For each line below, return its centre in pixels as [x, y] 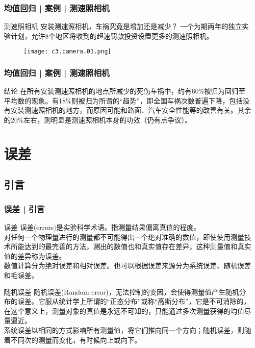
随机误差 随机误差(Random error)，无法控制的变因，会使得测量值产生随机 [122, 291]
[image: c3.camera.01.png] [67, 52]
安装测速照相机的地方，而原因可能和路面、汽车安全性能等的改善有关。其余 [131, 110]
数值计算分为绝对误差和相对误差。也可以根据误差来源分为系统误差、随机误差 [127, 265]
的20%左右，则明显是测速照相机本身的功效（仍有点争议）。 [98, 120]
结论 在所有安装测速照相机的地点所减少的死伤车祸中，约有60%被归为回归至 [125, 91]
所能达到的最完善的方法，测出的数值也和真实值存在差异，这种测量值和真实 [131, 246]
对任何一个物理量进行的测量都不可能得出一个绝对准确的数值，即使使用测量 [124, 236]
